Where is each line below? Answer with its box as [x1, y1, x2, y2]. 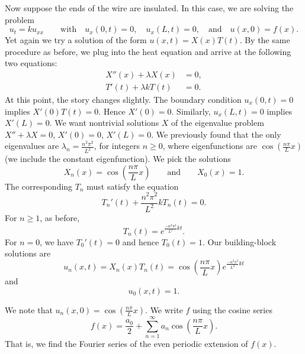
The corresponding [5, 180, 73, 192]
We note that [5, 303, 53, 316]
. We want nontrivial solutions [49, 116, 159, 129]
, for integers [94, 139, 140, 152]
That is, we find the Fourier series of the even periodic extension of [5, 337, 248, 350]
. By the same [239, 34, 290, 46]
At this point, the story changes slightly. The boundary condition [5, 93, 242, 106]
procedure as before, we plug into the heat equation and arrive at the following [5, 45, 291, 57]
